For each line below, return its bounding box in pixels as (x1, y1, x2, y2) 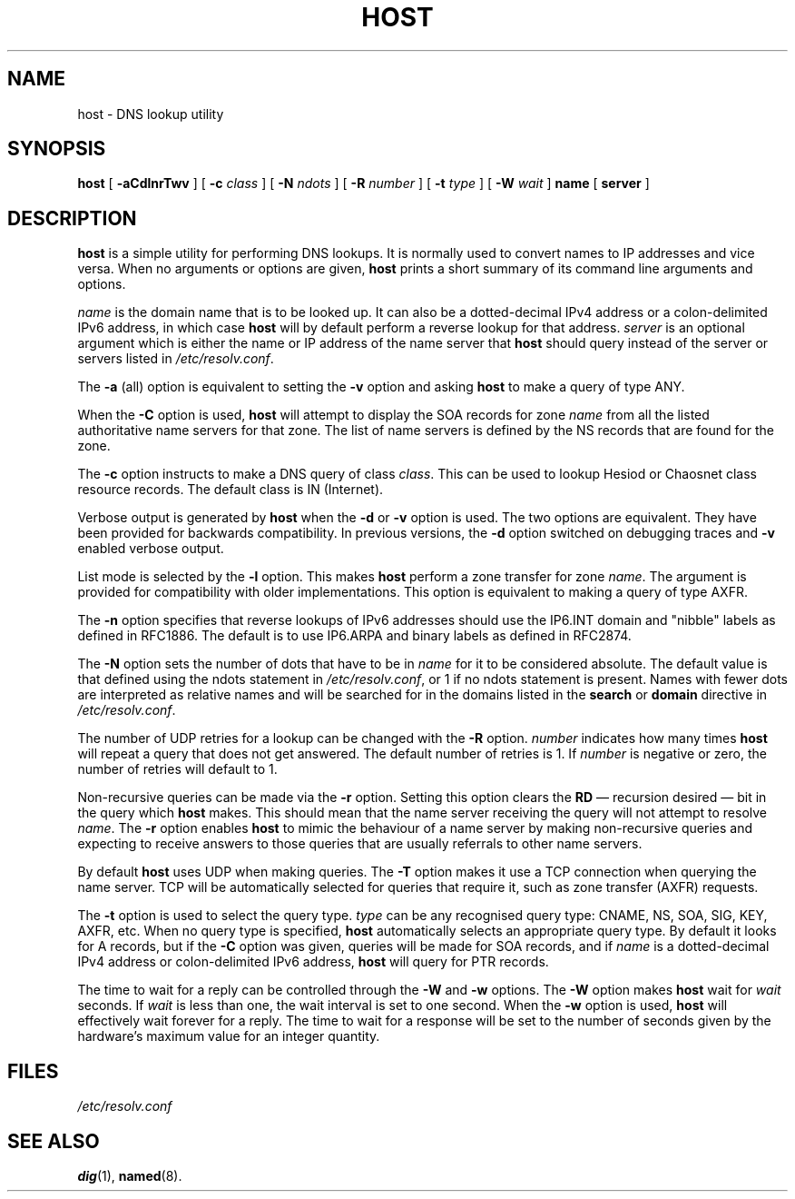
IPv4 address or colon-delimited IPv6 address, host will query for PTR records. (77, 954, 549, 970)
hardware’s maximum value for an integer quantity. (77, 1028, 380, 1045)
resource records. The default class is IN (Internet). (77, 481, 384, 498)
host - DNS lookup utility (77, 105, 224, 122)
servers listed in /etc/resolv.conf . (77, 351, 274, 367)
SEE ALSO (7, 1129, 100, 1153)
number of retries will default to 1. (77, 761, 278, 778)
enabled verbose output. (77, 540, 224, 557)
